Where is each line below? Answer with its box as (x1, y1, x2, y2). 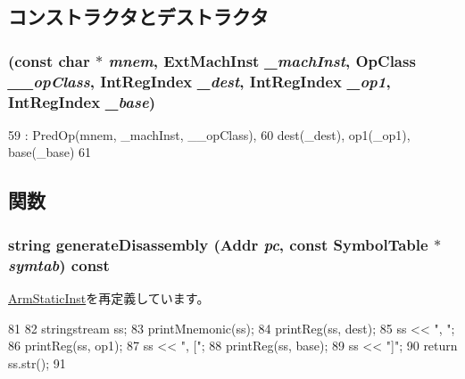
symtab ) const (8, 253, 110, 276)
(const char (8, 49, 90, 71)
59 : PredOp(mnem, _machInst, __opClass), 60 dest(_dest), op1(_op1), (8, 125, 411, 144)
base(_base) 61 (8, 143, 92, 161)
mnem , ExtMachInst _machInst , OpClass (108, 49, 416, 71)
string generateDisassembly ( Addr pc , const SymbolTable (8, 233, 428, 255)
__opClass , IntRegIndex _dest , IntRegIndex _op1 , (8, 70, 391, 92)
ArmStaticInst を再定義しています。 (8, 288, 210, 307)
